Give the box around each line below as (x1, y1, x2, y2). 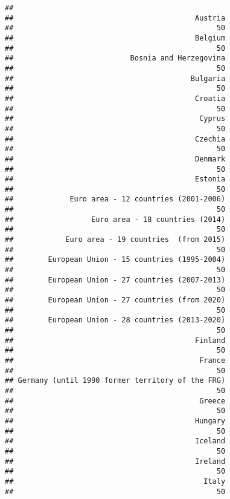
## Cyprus (5, 114, 226, 123)
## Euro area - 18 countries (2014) (5, 215, 226, 224)
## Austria (5, 13, 226, 22)
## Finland (5, 336, 226, 345)
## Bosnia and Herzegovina (5, 54, 226, 63)
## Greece (5, 396, 226, 405)
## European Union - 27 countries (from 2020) (5, 296, 226, 305)
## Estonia (5, 175, 226, 184)
